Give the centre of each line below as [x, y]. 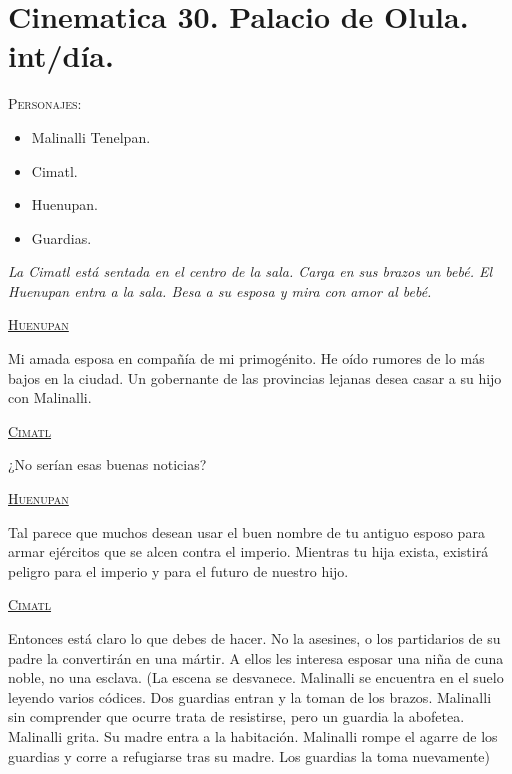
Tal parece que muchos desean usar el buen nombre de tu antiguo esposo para [246, 531]
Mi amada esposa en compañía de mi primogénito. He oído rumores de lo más [246, 358]
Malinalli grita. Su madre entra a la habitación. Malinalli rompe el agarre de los [253, 735]
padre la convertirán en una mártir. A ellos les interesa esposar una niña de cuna [256, 657]
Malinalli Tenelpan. [91, 136]
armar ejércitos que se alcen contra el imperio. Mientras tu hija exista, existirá [248, 551]
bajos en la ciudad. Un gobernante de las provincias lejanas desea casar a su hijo [255, 377]
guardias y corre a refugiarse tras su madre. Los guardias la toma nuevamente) [249, 755]
